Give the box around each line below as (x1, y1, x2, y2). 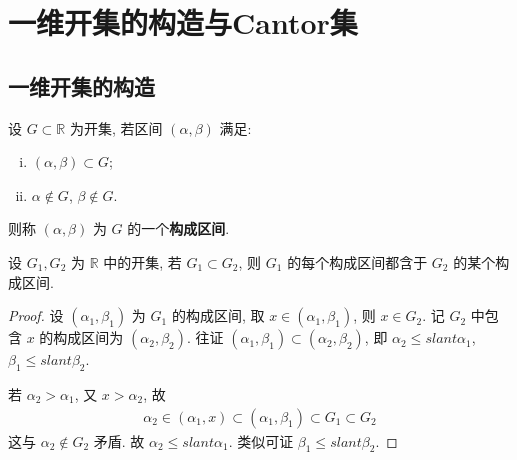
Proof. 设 (8, 305, 64, 326)
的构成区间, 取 (171, 305, 265, 326)
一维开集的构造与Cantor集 (8, 2, 358, 43)
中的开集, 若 (103, 251, 182, 272)
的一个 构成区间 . (127, 218, 230, 239)
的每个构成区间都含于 (287, 251, 428, 272)
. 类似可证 (228, 430, 294, 451)
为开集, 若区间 (69, 117, 163, 138)
